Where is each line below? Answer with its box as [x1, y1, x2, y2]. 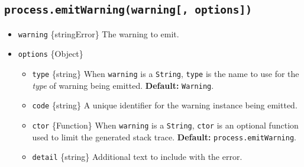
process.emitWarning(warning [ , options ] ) [4, 4, 252, 17]
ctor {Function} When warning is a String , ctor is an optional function [32, 119, 299, 131]
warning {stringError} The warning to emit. [18, 27, 179, 40]
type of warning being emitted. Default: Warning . [32, 79, 214, 91]
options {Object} [18, 47, 83, 60]
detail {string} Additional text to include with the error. [32, 150, 242, 163]
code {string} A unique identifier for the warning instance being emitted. [32, 99, 297, 111]
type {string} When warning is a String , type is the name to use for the [32, 68, 299, 80]
